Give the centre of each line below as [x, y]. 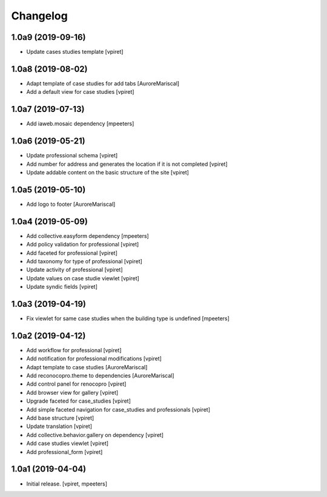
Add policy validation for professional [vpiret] [83, 245]
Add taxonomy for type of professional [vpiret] [84, 261]
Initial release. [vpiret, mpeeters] [67, 484]
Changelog [39, 16]
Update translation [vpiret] [59, 426]
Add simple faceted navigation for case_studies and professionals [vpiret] [118, 409]
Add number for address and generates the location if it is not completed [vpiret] [127, 164]
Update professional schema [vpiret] [72, 156]
